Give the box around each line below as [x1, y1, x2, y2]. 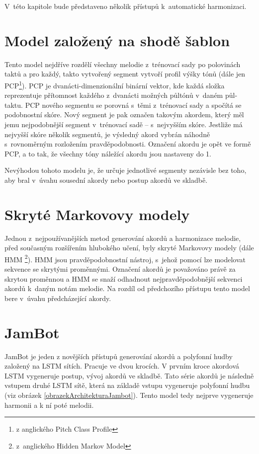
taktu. [4, 99, 23, 110]
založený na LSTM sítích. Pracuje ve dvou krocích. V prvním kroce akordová [4, 361, 239, 371]
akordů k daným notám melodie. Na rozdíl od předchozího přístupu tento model [4, 283, 250, 294]
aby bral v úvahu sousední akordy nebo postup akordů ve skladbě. [4, 174, 208, 185]
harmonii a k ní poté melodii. [4, 399, 94, 410]
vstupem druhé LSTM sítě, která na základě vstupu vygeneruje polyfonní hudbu [4, 380, 250, 390]
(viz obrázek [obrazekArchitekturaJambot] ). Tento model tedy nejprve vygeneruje [4, 389, 254, 400]
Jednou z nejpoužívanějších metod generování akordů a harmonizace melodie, [4, 232, 241, 243]
